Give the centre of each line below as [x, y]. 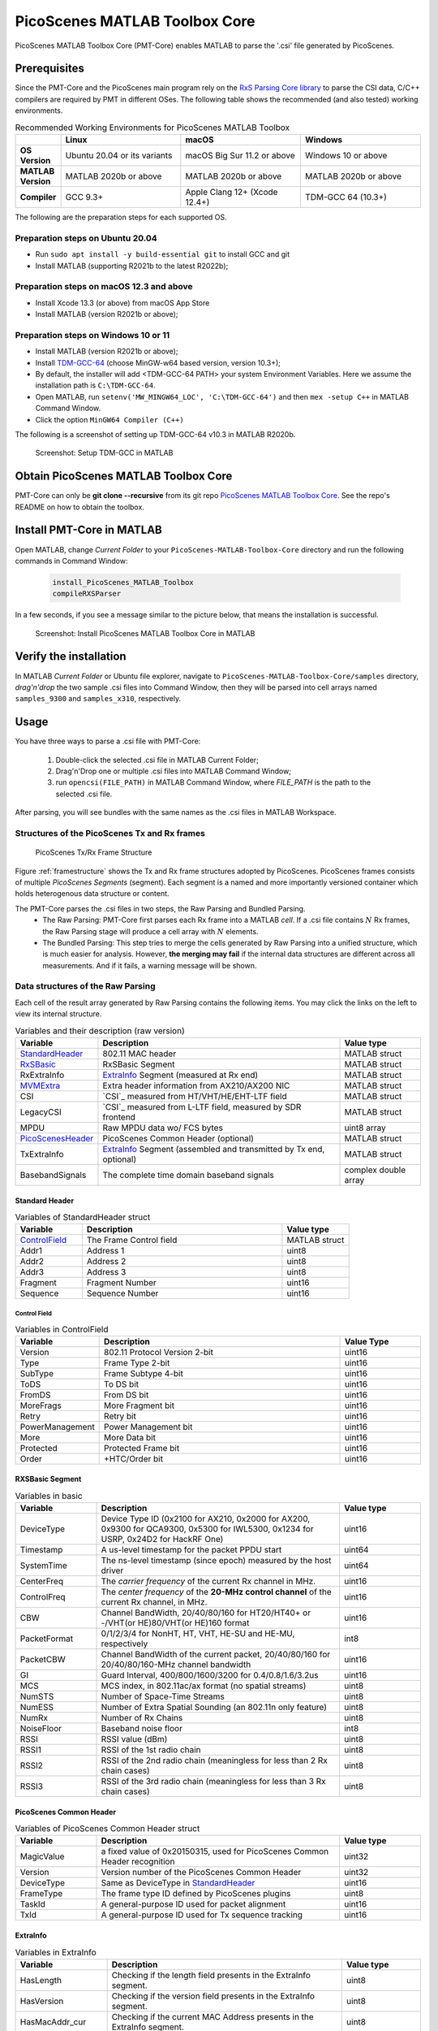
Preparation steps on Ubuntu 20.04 [86, 238]
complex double [375, 1170]
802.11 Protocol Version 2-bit [159, 1352]
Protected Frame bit [142, 1448]
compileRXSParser [87, 594]
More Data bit [130, 1437]
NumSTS [37, 1696]
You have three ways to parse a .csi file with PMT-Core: [108, 741]
